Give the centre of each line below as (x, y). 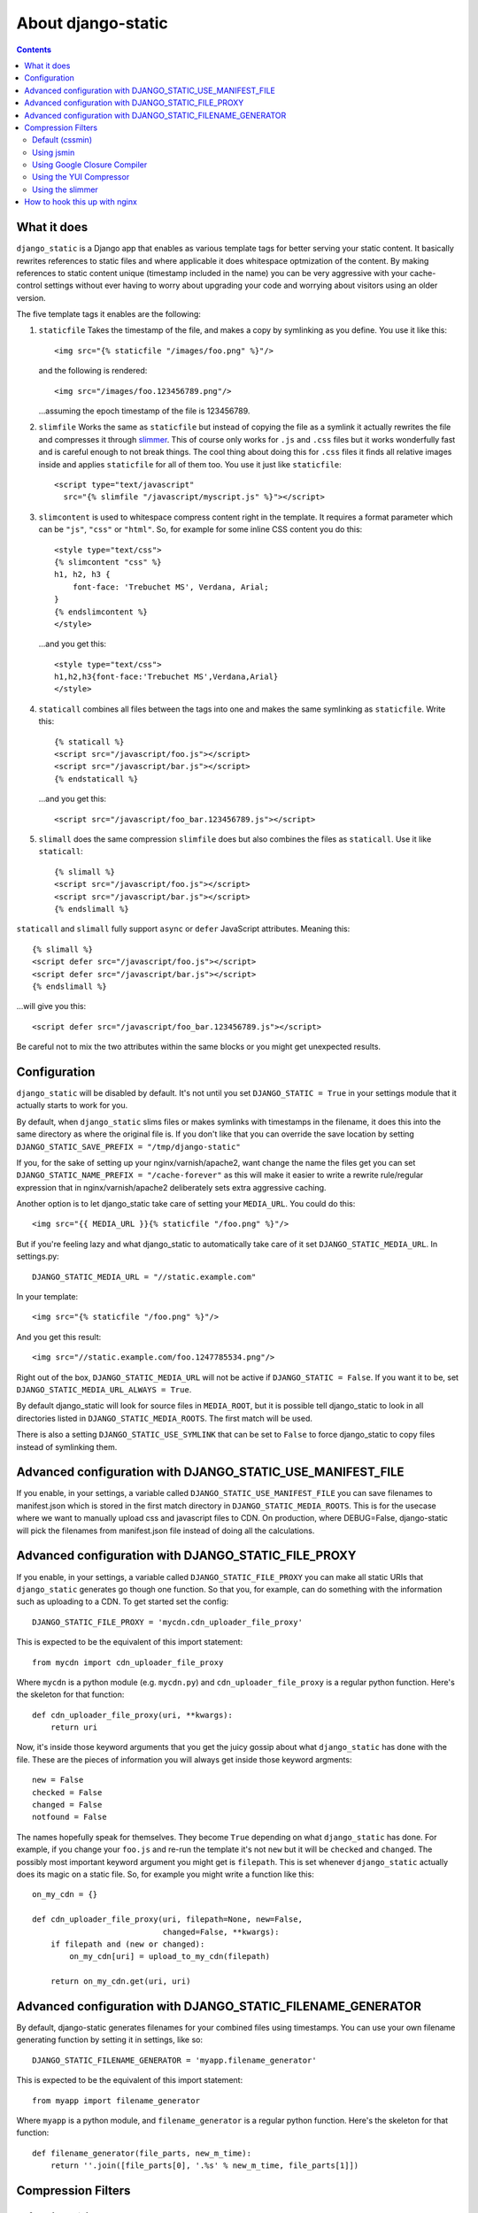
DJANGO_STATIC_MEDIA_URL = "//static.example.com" (144, 1276)
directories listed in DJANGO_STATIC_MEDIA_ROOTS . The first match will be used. (165, 1418)
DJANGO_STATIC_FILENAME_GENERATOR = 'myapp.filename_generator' (175, 2060)
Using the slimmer (66, 189)
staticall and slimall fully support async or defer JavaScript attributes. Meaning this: (183, 929)
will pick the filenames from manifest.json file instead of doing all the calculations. (166, 1531)
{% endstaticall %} (96, 779)
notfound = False (69, 1817)
